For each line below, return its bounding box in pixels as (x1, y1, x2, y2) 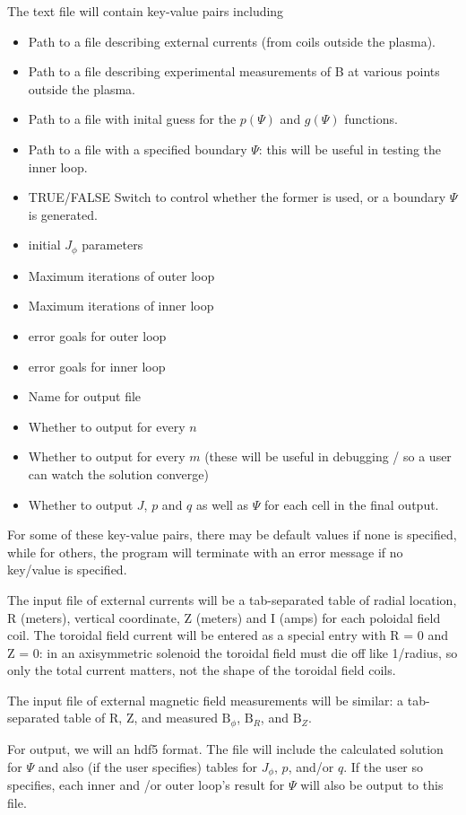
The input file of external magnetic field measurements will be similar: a (7, 690, 404, 709)
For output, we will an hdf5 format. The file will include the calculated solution (7, 739, 444, 758)
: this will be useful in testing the (258, 139, 442, 158)
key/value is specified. (7, 560, 127, 579)
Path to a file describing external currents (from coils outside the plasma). (28, 31, 436, 50)
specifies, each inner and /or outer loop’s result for (7, 775, 285, 793)
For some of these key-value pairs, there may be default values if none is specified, (7, 525, 457, 544)
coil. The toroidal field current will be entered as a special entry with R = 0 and (7, 626, 449, 644)
